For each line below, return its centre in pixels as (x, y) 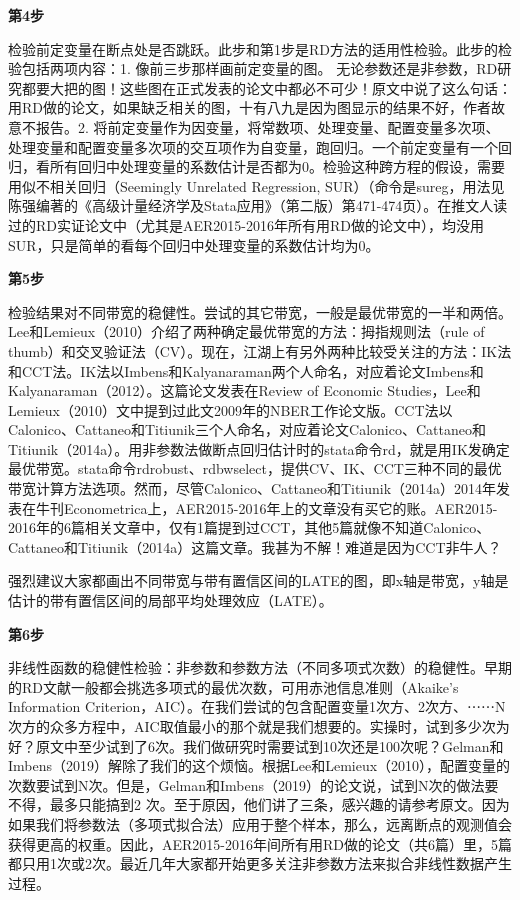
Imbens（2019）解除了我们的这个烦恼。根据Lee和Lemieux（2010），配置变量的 (259, 765)
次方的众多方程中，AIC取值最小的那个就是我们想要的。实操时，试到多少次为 (259, 726)
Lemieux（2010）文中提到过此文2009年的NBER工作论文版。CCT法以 (230, 409)
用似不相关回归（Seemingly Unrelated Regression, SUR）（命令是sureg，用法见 (256, 185)
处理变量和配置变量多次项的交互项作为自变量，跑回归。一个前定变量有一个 (253, 146)
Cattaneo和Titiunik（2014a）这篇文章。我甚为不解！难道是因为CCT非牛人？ (255, 546)
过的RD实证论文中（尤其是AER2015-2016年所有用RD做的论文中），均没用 (246, 224)
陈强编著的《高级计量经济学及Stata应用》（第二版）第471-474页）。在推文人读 (258, 205)
